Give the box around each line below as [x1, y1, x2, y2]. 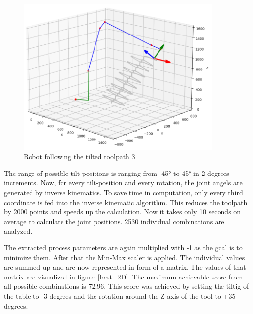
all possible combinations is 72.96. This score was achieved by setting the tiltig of [4, 281, 249, 291]
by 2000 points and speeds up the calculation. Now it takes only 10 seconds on [4, 207, 241, 217]
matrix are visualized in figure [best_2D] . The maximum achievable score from [4, 271, 243, 281]
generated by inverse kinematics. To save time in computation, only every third [4, 187, 243, 198]
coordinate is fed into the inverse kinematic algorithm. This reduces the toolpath [4, 197, 248, 207]
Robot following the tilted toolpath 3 [24, 151, 135, 162]
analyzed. [4, 226, 32, 236]
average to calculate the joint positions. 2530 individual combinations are [4, 216, 224, 226]
